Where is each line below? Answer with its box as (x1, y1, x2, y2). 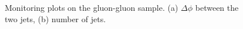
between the (195, 2, 239, 13)
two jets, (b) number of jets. (5, 13, 106, 24)
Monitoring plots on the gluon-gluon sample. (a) (5, 2, 178, 13)
